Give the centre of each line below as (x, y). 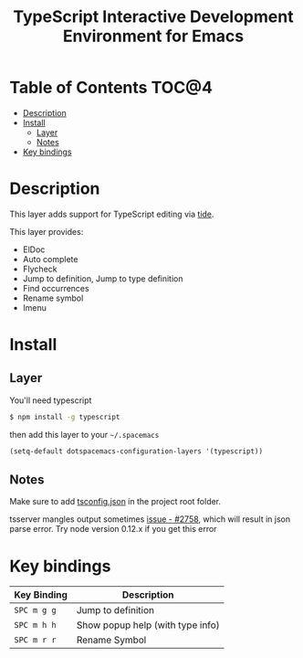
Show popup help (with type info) (148, 625)
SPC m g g (35, 610)
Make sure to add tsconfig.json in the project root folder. (115, 502)
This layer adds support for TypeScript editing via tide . (112, 214)
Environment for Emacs (153, 36)
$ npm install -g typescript (65, 417)
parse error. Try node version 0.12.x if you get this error (113, 529)
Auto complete (50, 259)
